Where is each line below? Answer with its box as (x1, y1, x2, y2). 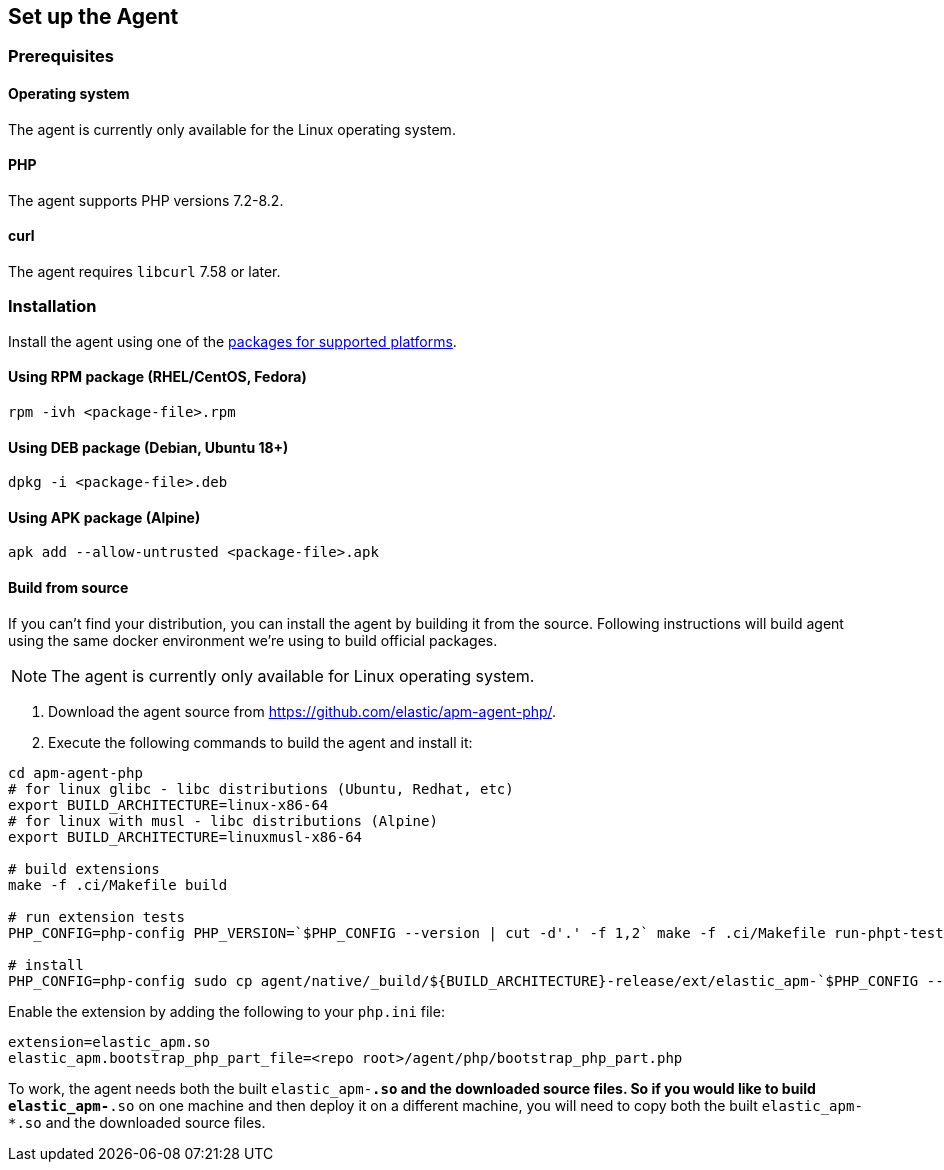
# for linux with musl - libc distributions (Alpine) (8, 812, 438, 829)
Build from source (8, 579, 129, 597)
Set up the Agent (8, 4, 179, 29)
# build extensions (8, 860, 160, 877)
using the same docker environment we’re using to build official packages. (8, 631, 498, 649)
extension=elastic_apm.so (8, 1033, 211, 1050)
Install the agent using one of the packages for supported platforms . (8, 332, 457, 350)
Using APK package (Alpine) (8, 508, 201, 526)
